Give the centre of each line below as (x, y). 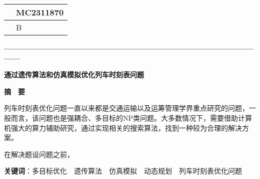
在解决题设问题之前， (39, 154)
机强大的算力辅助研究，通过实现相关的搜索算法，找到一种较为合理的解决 (123, 127)
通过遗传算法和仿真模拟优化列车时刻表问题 (74, 75)
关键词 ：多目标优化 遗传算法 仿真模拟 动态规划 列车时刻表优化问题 (123, 171)
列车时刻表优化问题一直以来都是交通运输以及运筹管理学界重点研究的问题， (126, 108)
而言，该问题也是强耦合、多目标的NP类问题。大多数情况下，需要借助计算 (131, 117)
